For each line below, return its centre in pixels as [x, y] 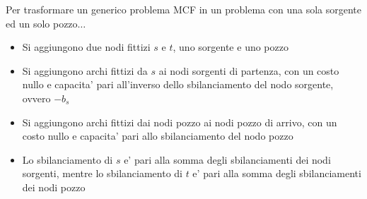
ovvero [36, 98]
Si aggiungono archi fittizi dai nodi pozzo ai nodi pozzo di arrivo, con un [180, 122]
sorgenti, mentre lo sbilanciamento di [102, 173]
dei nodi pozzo [54, 187]
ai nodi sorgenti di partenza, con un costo [249, 70]
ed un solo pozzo [42, 23]
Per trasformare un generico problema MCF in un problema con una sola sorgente [183, 9]
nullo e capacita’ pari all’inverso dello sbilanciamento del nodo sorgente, [178, 84]
